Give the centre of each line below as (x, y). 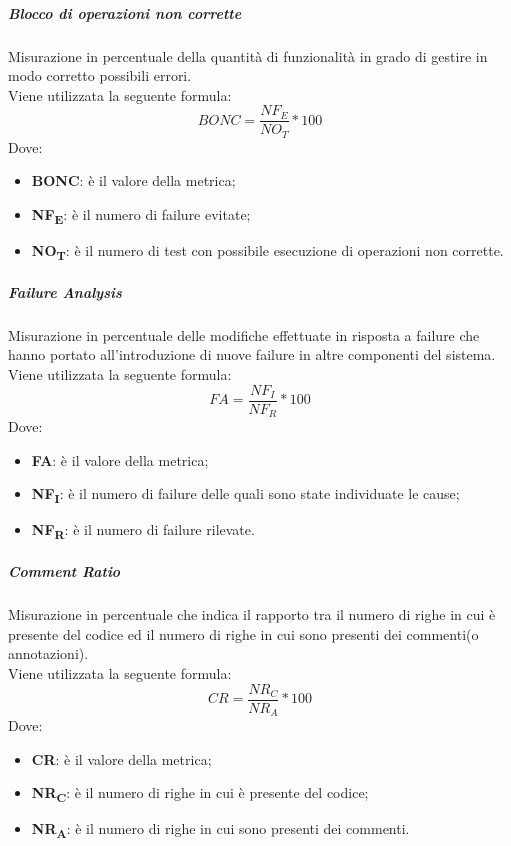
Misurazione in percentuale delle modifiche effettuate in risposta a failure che (244, 334)
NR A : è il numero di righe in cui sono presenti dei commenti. (220, 830)
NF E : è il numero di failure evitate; (141, 215)
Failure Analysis (65, 291)
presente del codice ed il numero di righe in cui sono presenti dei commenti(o (243, 633)
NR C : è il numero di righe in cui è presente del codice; (200, 794)
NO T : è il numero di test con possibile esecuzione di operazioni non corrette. (267, 251)
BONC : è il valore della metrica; (133, 180)
